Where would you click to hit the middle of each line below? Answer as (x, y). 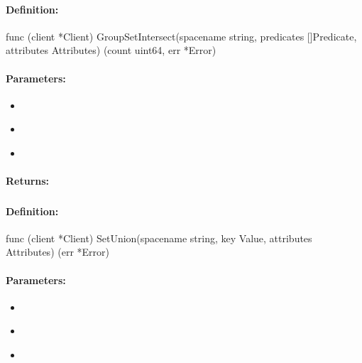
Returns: (28, 181)
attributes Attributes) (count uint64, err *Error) (111, 50)
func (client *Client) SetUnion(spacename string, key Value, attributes (159, 238)
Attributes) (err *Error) (57, 252)
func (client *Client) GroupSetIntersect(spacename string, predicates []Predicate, (181, 36)
